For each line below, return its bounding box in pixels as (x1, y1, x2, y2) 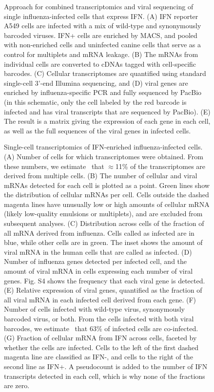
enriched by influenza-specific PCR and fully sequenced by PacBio (4, 87, 202, 97)
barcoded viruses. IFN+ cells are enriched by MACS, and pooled (4, 30, 197, 40)
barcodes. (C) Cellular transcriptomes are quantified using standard (4, 68, 206, 78)
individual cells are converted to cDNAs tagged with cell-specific (4, 58, 196, 69)
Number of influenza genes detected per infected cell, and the (4, 256, 187, 266)
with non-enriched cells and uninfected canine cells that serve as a (4, 39, 201, 50)
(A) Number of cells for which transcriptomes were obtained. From (4, 151, 203, 161)
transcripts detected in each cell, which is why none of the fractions (4, 371, 205, 381)
